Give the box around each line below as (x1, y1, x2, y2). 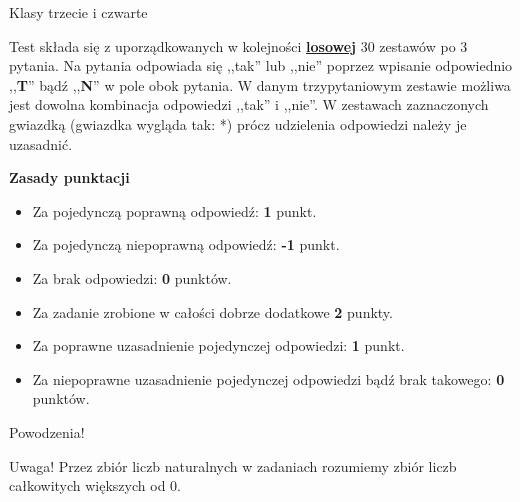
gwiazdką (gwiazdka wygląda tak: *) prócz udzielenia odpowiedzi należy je (9, 113, 467, 134)
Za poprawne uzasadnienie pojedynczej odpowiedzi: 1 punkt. (32, 335, 405, 356)
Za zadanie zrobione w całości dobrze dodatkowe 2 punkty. (32, 301, 393, 322)
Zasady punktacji (9, 167, 130, 188)
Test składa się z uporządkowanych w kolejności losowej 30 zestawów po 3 (9, 35, 468, 56)
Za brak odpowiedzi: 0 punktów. (32, 267, 232, 288)
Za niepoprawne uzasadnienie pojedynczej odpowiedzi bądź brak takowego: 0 (32, 368, 505, 389)
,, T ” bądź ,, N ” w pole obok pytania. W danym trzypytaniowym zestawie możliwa (9, 74, 511, 95)
